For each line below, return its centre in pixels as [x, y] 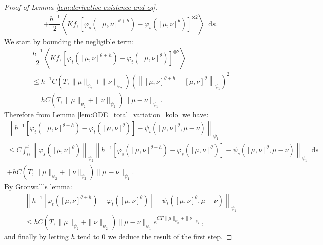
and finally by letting [36, 237]
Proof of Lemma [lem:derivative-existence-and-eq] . [81, 7]
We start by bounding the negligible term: [69, 41]
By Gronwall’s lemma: [38, 186]
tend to [89, 237]
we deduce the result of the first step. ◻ [170, 237]
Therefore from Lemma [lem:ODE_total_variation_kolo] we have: [106, 114]
